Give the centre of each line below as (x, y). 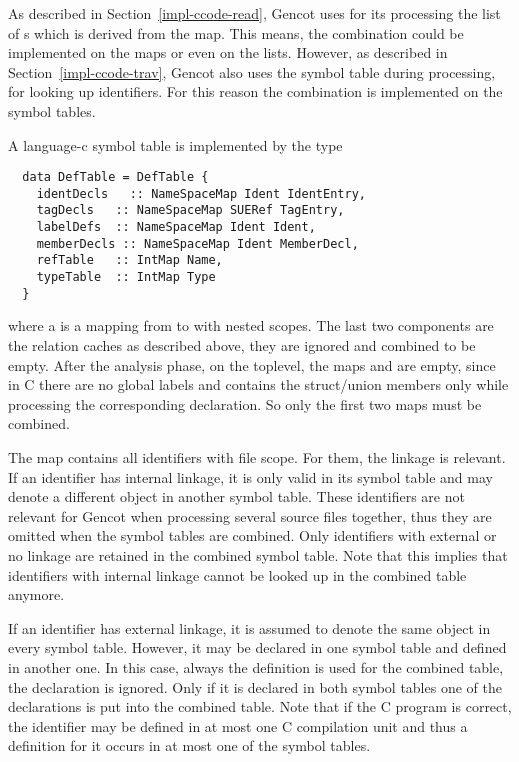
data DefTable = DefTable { (115, 177)
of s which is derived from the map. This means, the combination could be (236, 32)
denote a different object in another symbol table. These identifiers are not (236, 496)
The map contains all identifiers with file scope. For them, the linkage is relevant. (257, 456)
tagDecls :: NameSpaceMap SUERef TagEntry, (190, 210)
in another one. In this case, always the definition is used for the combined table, (256, 666)
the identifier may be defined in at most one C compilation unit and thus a (238, 725)
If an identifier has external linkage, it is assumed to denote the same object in (249, 627)
